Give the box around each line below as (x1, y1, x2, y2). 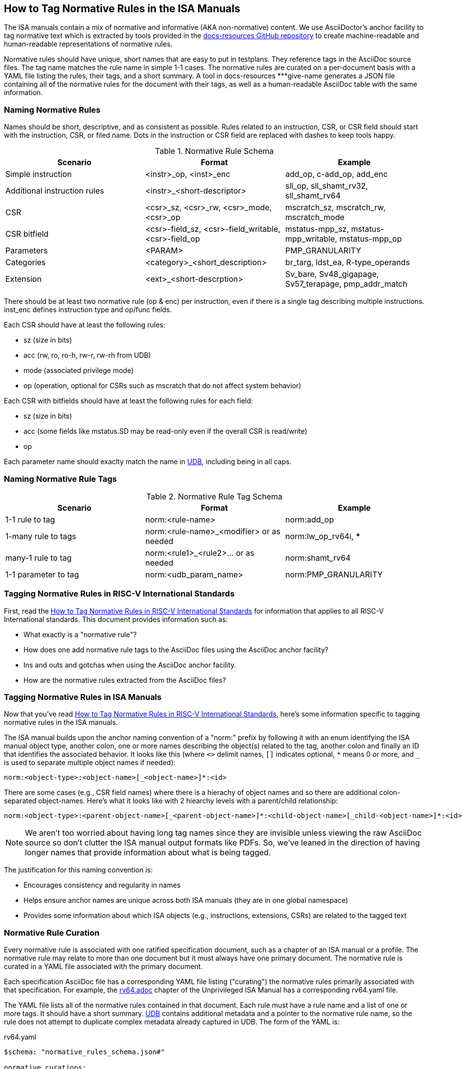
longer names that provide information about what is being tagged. (25, 847, 271, 858)
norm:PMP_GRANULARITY (285, 569, 383, 579)
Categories (5, 257, 46, 268)
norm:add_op (285, 514, 334, 524)
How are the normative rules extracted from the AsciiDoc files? (23, 675, 226, 684)
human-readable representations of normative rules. (4, 40, 173, 49)
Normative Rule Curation (4, 927, 100, 938)
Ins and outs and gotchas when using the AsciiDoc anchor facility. (23, 660, 236, 669)
